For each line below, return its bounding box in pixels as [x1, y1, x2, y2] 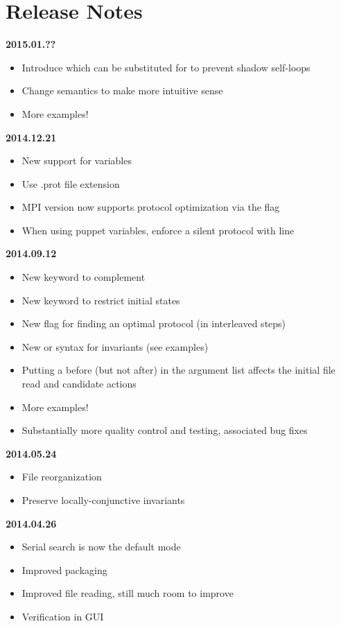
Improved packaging [21, 562, 107, 577]
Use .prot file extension [21, 176, 120, 191]
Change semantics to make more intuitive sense [21, 83, 223, 98]
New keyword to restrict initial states [21, 293, 180, 307]
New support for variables [21, 153, 132, 168]
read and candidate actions [21, 376, 137, 391]
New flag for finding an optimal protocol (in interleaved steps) [21, 316, 286, 331]
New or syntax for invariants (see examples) [21, 339, 209, 354]
